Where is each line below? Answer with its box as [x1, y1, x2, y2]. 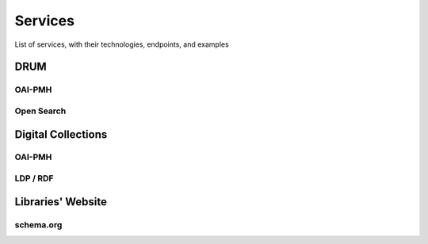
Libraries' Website [14, 195, 107, 208]
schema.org [14, 219, 63, 230]
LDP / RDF [14, 173, 54, 184]
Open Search [14, 105, 67, 116]
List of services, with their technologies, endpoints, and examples [14, 40, 229, 49]
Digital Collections [14, 128, 108, 141]
